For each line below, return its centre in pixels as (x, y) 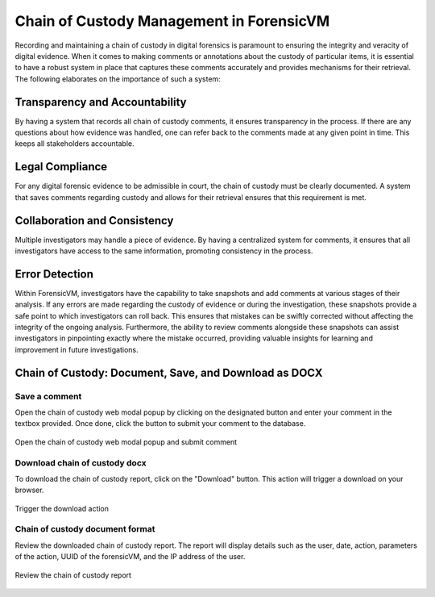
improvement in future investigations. (77, 349)
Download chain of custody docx (81, 462)
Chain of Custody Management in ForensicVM (172, 21)
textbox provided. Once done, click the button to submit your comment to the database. (160, 424)
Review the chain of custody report (73, 575)
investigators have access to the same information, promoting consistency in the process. (164, 251)
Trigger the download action (62, 508)
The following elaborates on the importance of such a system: (118, 79)
